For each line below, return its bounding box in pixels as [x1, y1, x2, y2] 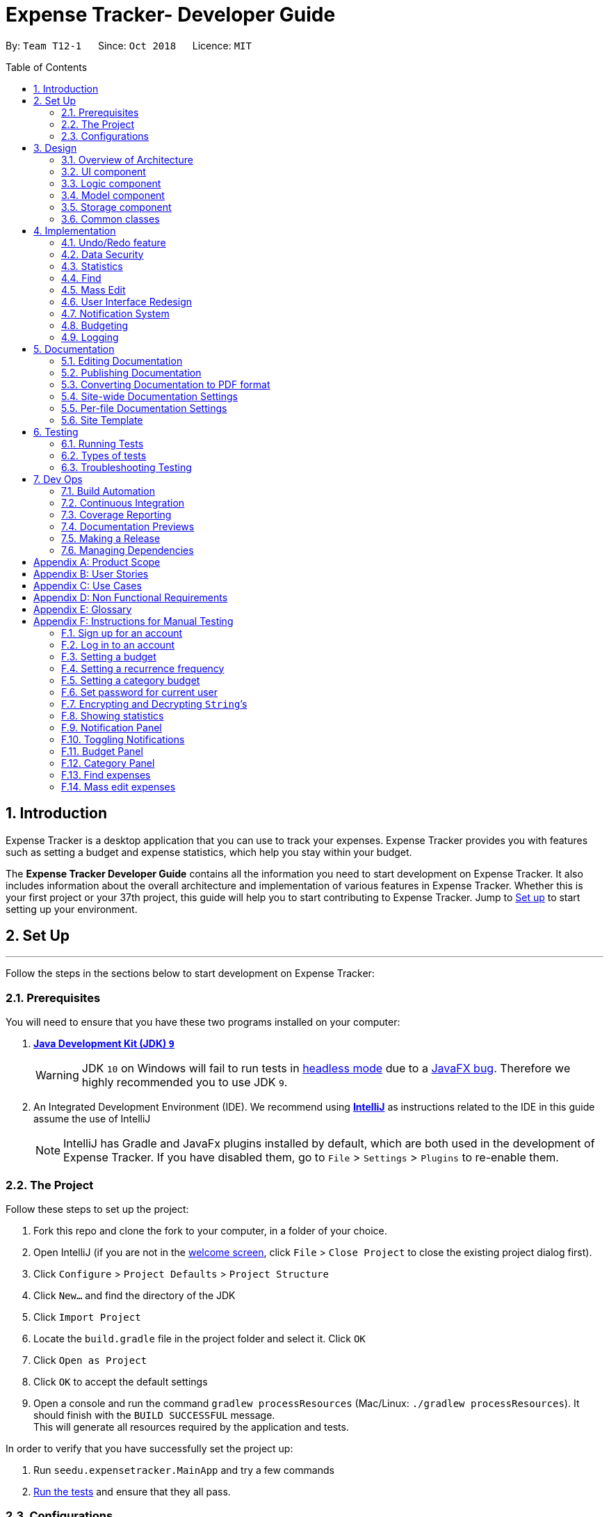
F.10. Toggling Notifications [61, 733, 185, 745]
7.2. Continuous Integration [61, 496, 185, 509]
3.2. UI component [61, 165, 146, 177]
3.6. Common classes [61, 212, 160, 225]
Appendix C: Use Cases [33, 579, 142, 591]
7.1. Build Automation [61, 484, 155, 497]
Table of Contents [6, 61, 88, 73]
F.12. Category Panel [61, 756, 155, 769]
